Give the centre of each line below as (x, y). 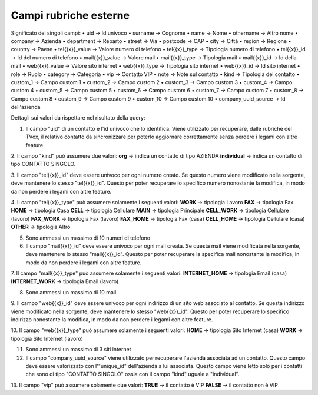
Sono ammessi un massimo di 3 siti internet (78, 350)
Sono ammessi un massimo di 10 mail (71, 292)
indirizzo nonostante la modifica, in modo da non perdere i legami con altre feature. (112, 320)
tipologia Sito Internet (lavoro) (47, 338)
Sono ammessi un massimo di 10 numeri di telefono (88, 238)
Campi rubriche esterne (70, 15)
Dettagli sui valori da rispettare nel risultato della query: (78, 118)
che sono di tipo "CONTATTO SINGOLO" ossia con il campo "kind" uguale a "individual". (132, 374)
